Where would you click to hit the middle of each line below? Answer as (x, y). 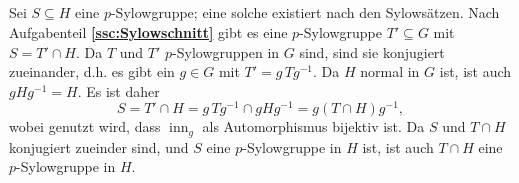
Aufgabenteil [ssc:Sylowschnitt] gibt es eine (148, 31)
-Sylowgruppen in (226, 51)
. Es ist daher (118, 90)
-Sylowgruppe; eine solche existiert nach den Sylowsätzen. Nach (305, 12)
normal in (390, 71)
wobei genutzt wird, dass (85, 126)
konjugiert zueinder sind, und (99, 146)
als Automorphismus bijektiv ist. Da (313, 126)
